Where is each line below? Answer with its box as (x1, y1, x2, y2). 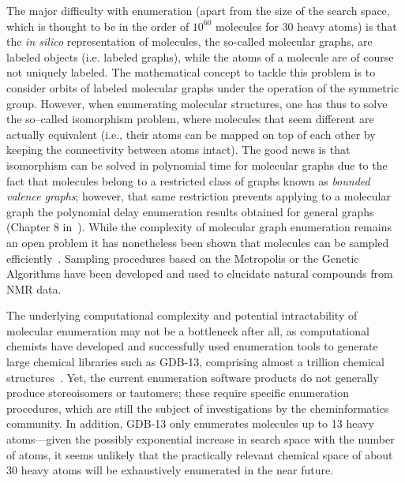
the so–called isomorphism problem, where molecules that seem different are (6, 110, 374, 127)
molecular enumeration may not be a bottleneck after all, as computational (6, 322, 369, 339)
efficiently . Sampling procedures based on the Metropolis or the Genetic (6, 249, 359, 266)
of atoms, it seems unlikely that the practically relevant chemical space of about (6, 446, 393, 462)
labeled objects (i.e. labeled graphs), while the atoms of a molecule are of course (6, 48, 394, 65)
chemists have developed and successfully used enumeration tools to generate (6, 338, 378, 354)
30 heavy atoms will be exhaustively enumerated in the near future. (6, 462, 334, 478)
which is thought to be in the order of (6, 17, 189, 34)
